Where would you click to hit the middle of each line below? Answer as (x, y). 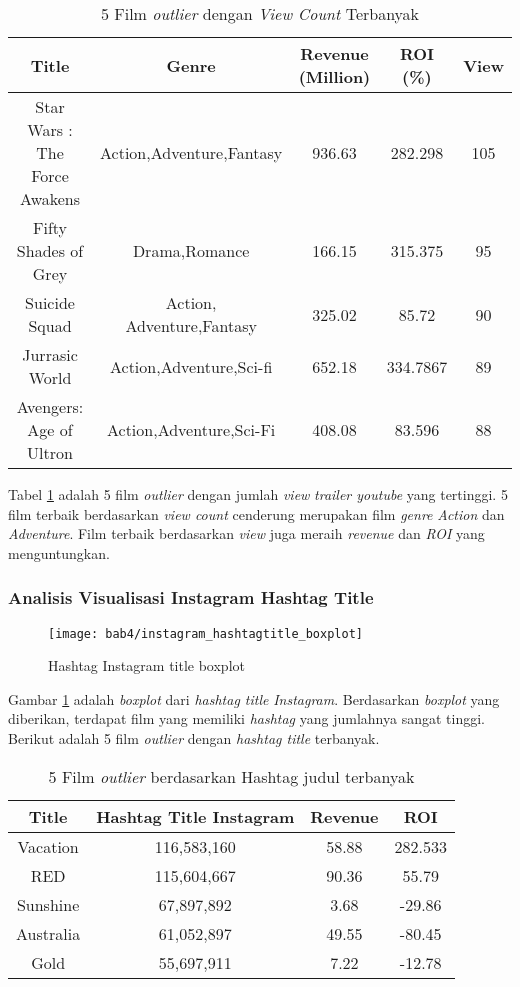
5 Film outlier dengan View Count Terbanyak (260, 13)
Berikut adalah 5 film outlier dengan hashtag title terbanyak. (194, 738)
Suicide (50, 302)
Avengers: (50, 406)
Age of (50, 429)
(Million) (334, 76)
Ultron (50, 452)
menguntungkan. (59, 552)
